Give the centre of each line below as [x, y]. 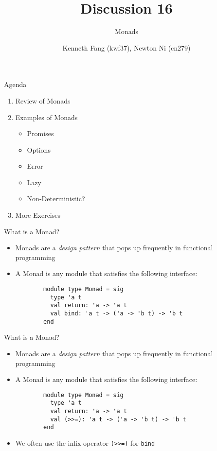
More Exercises [38, 215]
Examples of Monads [46, 117]
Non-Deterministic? [56, 199]
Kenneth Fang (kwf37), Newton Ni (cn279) [127, 47]
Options [39, 149]
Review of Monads [43, 100]
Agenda [15, 84]
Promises [40, 133]
